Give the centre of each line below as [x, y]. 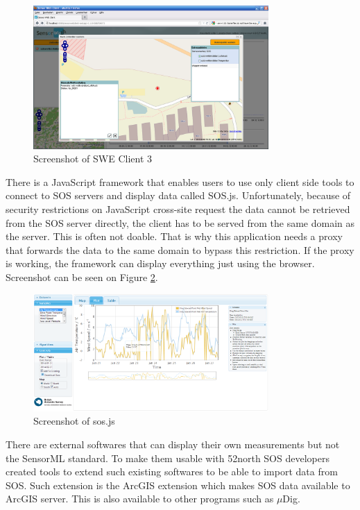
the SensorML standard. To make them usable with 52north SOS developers [168, 458]
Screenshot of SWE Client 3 [93, 159]
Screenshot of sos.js [74, 421]
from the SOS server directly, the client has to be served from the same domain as [180, 222]
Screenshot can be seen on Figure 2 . [82, 277]
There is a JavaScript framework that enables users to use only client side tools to [180, 181]
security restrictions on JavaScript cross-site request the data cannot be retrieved [178, 209]
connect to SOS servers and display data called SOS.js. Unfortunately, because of [178, 195]
